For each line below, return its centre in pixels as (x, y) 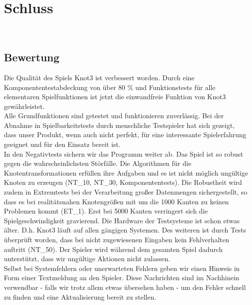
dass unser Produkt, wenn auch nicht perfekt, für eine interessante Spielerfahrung (125, 135)
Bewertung (32, 57)
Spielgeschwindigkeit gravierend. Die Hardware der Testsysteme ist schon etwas (122, 220)
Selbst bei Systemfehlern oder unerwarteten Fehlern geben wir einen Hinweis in (122, 268)
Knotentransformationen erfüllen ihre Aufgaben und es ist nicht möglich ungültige (126, 172)
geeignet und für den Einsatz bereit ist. (62, 144)
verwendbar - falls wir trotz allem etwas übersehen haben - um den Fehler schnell (125, 287)
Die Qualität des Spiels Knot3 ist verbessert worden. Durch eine (99, 77)
